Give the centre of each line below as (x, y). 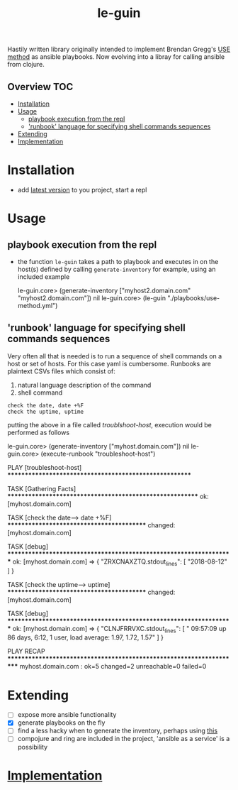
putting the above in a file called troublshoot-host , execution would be (110, 424)
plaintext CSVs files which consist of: (61, 371)
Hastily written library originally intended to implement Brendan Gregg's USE (119, 49)
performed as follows (38, 432)
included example (44, 276)
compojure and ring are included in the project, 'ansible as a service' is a (124, 739)
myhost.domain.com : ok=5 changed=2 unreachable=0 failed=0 (113, 666)
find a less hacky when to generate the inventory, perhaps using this (118, 731)
